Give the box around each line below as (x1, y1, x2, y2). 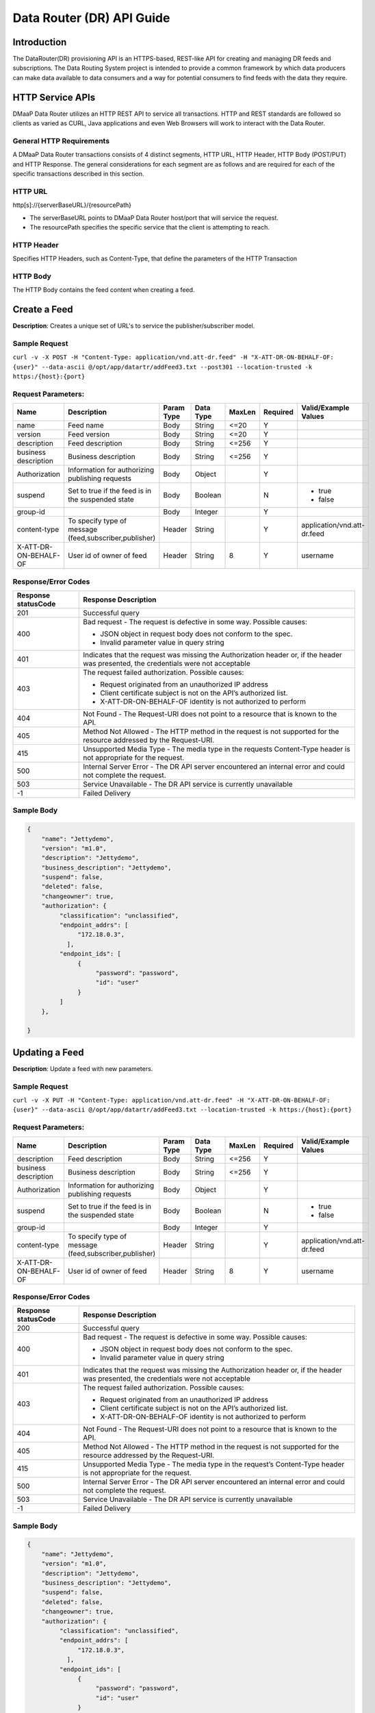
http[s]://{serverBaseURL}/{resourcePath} (12, 201, 131, 209)
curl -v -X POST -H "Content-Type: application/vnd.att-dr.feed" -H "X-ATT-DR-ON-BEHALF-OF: (12, 354, 335, 361)
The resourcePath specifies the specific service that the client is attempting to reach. (29, 223, 270, 231)
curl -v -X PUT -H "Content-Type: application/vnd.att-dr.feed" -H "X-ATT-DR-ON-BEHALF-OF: (12, 1096, 331, 1104)
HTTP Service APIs (12, 91, 96, 103)
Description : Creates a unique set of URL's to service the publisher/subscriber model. (12, 322, 255, 330)
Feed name (68, 421, 104, 430)
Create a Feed (12, 304, 73, 315)
